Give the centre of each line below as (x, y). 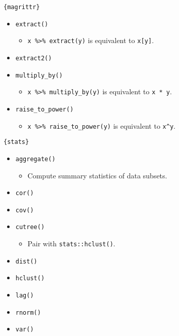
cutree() (30, 227)
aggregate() (35, 159)
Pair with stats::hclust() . (71, 244)
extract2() (34, 58)
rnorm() (28, 312)
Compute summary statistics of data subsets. (97, 175)
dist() (26, 261)
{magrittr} (22, 7)
